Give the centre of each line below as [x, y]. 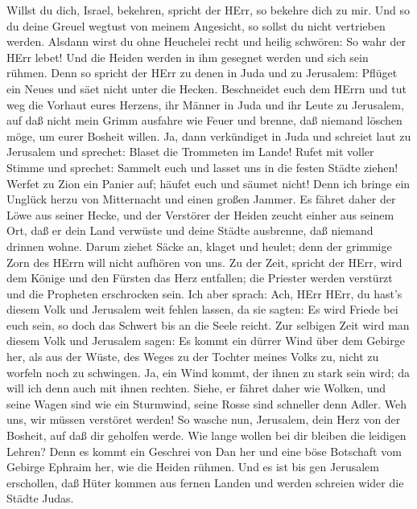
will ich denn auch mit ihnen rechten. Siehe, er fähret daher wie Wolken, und [196, 388]
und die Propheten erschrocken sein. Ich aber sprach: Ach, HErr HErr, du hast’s [204, 293]
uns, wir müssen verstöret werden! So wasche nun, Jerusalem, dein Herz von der [204, 419]
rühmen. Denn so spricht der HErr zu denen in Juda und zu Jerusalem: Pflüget [202, 73]
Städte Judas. [40, 498]
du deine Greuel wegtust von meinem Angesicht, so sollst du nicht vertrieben [196, 25]
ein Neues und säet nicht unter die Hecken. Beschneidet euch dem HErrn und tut [206, 88]
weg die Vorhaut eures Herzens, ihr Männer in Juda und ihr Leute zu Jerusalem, [205, 104]
